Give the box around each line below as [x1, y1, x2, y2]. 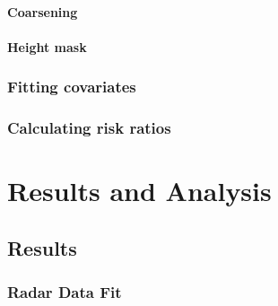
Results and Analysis [7, 172, 272, 209]
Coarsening [7, 2, 78, 21]
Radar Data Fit [7, 281, 122, 303]
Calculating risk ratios [7, 117, 171, 139]
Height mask [7, 37, 87, 56]
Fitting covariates [7, 75, 136, 98]
